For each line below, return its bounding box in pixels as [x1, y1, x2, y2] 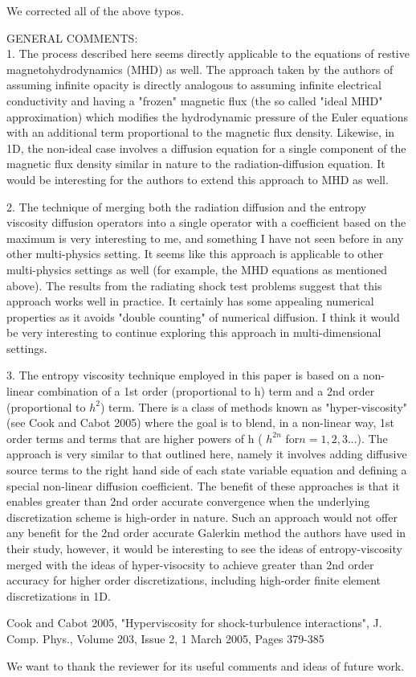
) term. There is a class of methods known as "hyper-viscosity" [100, 398, 408, 415]
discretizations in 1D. [6, 587, 111, 604]
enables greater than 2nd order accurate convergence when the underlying [6, 493, 370, 510]
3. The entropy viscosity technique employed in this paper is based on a [6, 367, 360, 384]
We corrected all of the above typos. [6, 2, 185, 18]
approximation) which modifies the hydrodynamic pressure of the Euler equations [6, 108, 409, 125]
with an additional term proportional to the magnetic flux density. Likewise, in [6, 124, 395, 141]
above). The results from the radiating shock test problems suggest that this [6, 277, 382, 293]
